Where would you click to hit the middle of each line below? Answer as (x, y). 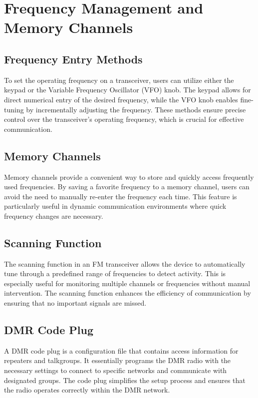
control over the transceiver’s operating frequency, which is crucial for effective (124, 119)
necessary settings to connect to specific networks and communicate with (116, 370)
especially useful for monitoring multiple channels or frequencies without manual (127, 283)
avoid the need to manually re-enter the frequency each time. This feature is (121, 196)
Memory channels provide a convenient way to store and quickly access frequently (129, 177)
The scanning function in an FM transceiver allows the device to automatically (125, 263)
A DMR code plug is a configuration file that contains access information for (121, 350)
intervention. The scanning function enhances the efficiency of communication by (128, 293)
